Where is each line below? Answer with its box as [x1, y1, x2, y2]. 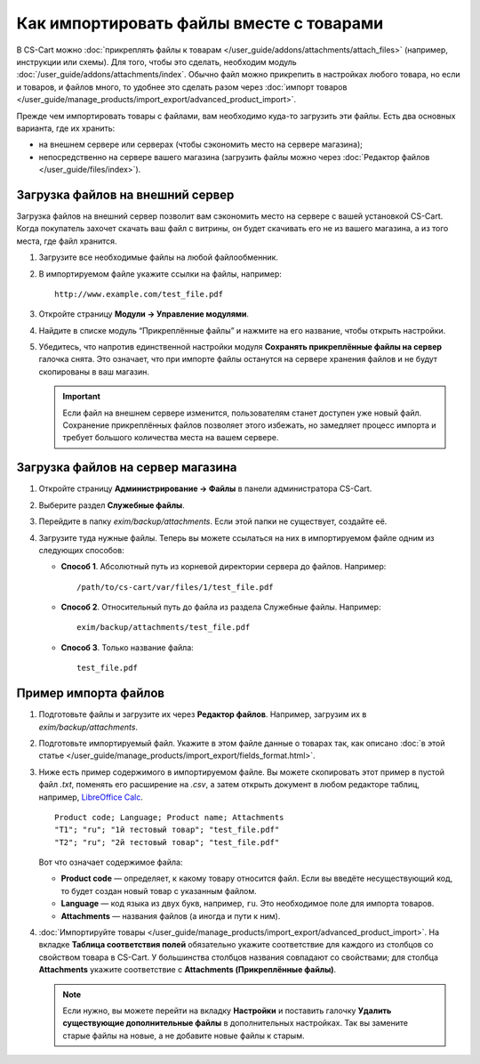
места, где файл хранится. [16, 236, 117, 246]
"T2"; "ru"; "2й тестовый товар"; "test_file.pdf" [54, 837, 280, 847]
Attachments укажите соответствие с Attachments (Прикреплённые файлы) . [38, 964, 337, 975]
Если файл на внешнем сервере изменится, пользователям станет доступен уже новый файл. [62, 407, 422, 418]
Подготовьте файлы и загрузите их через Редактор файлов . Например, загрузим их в [38, 709, 367, 720]
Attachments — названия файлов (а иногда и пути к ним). [60, 910, 281, 921]
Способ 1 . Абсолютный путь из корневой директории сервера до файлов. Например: [60, 561, 387, 572]
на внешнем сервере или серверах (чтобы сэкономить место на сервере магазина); [38, 139, 364, 150]
